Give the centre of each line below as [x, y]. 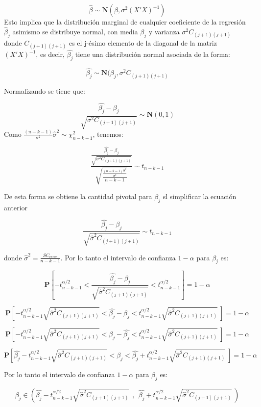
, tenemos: [108, 134]
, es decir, [50, 54]
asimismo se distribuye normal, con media [75, 31]
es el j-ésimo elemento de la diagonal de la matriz [143, 43]
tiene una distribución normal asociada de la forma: [153, 54]
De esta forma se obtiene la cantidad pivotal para [78, 196]
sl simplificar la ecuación [200, 196]
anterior [16, 207]
